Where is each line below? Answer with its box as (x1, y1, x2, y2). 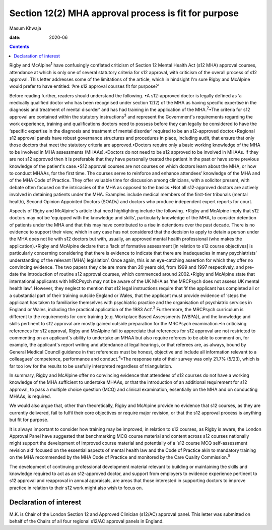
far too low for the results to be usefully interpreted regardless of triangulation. (9, 363, 173, 369)
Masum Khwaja (9, 25, 41, 31)
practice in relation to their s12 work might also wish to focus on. (9, 485, 143, 491)
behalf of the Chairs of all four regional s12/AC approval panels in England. (9, 518, 164, 524)
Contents (9, 43, 30, 50)
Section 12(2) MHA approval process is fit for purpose (9, 8, 239, 19)
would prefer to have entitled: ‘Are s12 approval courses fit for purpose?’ (9, 83, 159, 89)
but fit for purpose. (9, 417, 49, 423)
